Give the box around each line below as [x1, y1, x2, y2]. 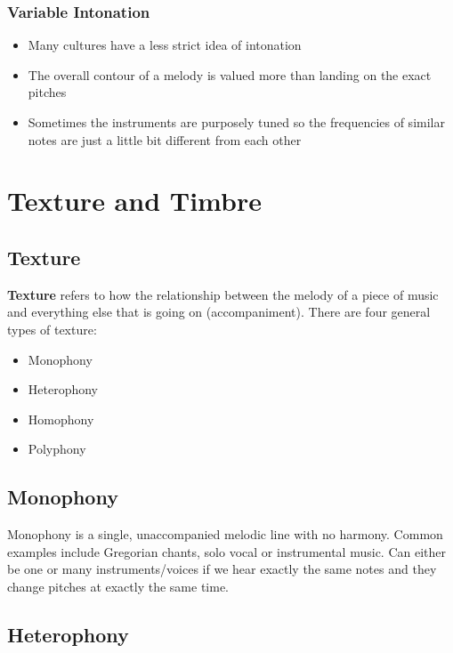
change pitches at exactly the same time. [7, 576, 229, 595]
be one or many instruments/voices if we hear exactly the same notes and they [7, 560, 437, 578]
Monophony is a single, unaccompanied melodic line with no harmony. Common [7, 525, 443, 544]
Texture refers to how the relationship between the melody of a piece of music [7, 285, 439, 303]
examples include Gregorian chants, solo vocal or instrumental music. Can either [7, 542, 446, 560]
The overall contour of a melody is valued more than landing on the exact [28, 65, 432, 84]
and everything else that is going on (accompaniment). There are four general [7, 302, 431, 321]
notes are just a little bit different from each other [28, 130, 302, 149]
